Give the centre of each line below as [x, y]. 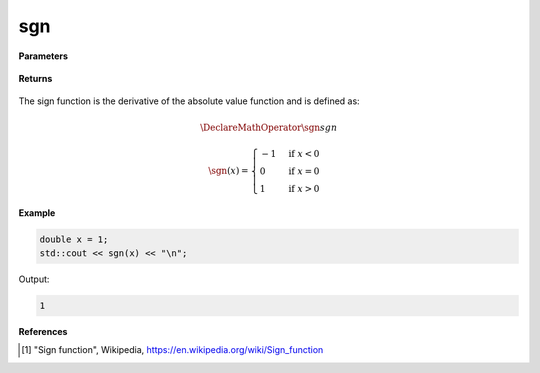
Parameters [43, 56]
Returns [35, 78]
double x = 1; [74, 239]
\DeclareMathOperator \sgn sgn [269, 127]
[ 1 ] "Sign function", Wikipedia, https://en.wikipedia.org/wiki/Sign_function [172, 350]
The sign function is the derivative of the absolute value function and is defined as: [189, 101]
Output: [34, 279]
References [43, 332]
